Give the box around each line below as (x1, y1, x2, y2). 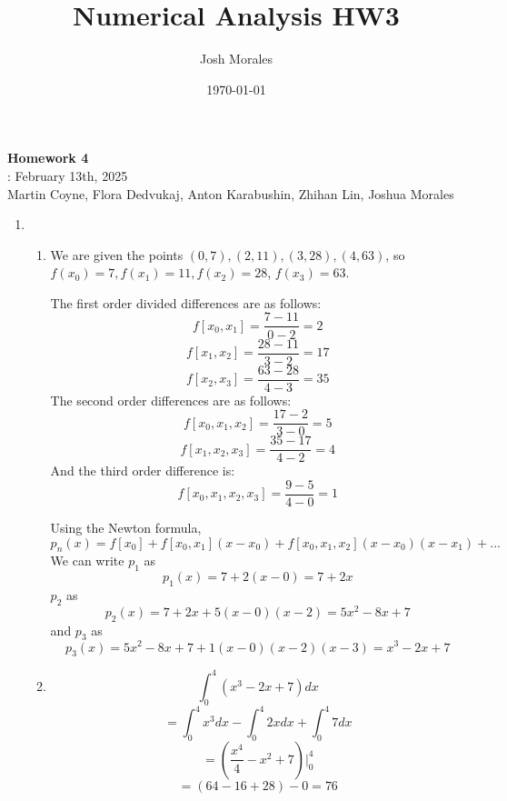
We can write (50, 551, 124, 570)
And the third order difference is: (50, 461, 235, 480)
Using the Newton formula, (50, 518, 202, 537)
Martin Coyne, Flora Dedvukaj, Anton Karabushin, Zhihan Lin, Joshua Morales (7, 184, 454, 203)
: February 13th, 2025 (7, 165, 128, 185)
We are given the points (50, 245, 184, 264)
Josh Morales (199, 49, 273, 68)
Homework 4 (7, 148, 89, 167)
